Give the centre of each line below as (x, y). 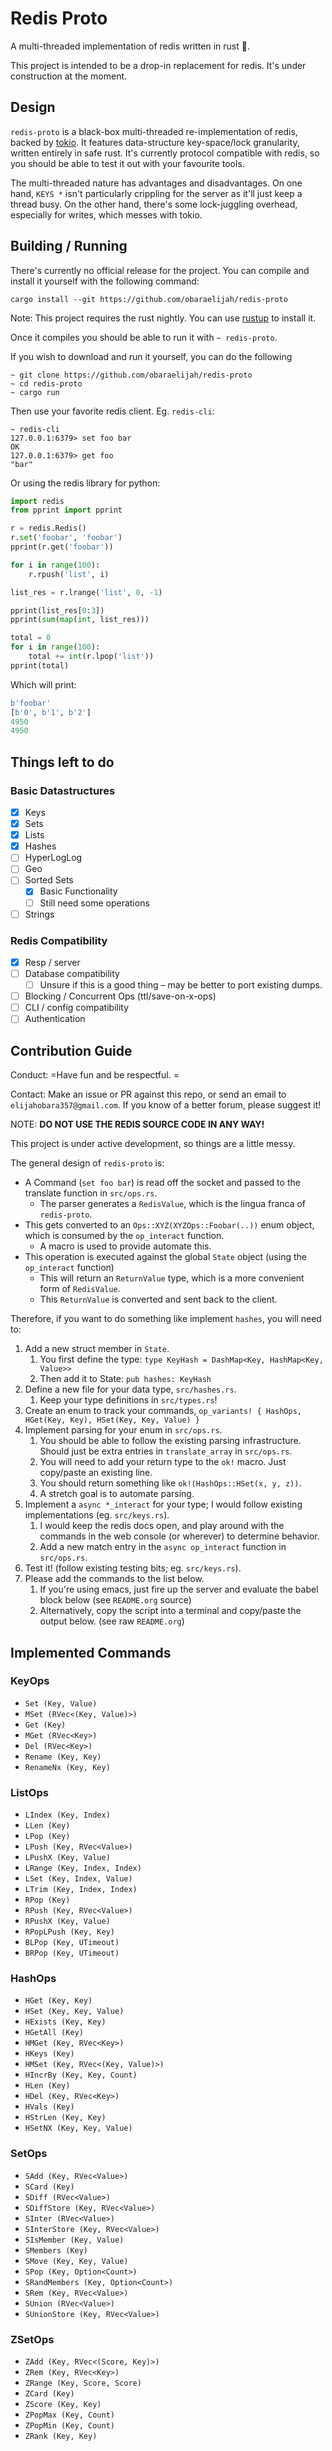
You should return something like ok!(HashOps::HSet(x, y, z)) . (170, 1483)
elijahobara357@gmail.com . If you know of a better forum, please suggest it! (166, 1105)
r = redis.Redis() (48, 528)
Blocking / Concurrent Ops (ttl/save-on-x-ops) (120, 996)
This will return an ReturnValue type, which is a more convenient (172, 1278)
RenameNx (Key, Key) (67, 1767)
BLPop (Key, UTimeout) (72, 1943)
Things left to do (62, 762)
